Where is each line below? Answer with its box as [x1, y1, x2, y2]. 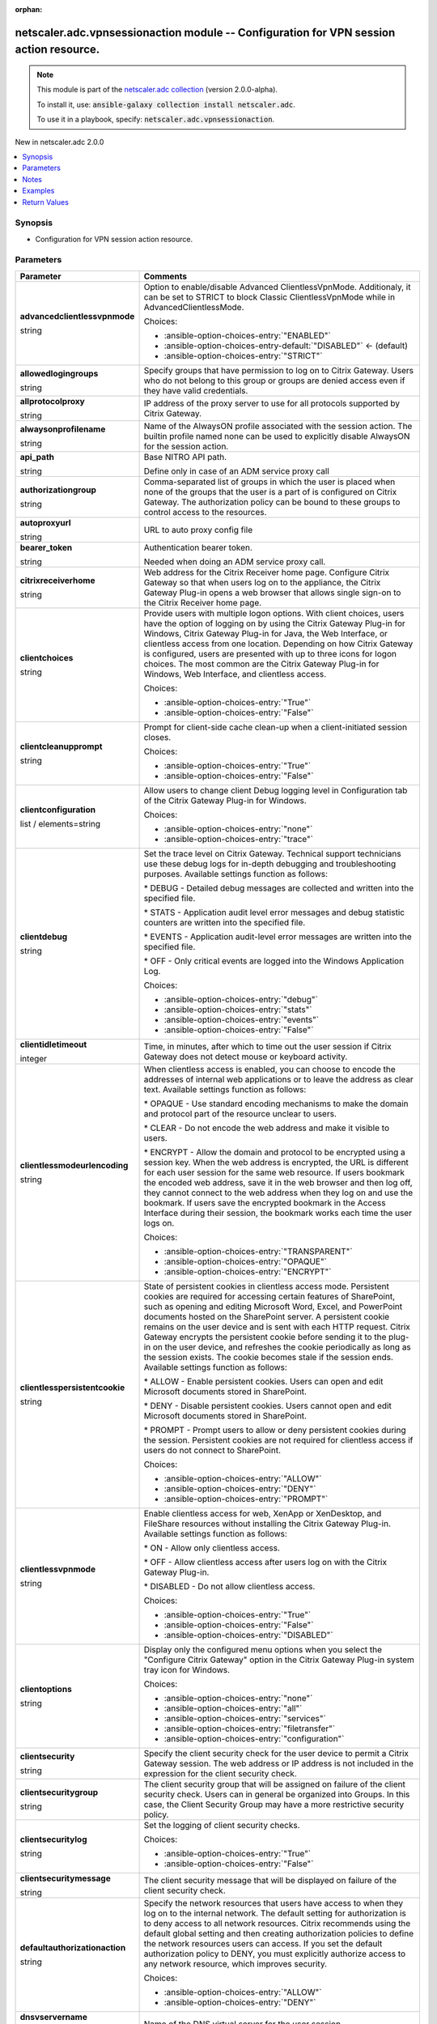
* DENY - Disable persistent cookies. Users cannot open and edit [143, 1400, 392, 1411]
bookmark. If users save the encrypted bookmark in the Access [143, 1197, 386, 1208]
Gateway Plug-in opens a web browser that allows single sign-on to [143, 587, 401, 598]
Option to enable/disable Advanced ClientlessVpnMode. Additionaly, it [143, 281, 411, 292]
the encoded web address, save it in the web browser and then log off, [143, 1176, 413, 1188]
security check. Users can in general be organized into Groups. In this [143, 1788, 410, 1800]
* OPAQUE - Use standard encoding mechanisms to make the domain [143, 1098, 409, 1109]
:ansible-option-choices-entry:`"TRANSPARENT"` [163, 1245, 353, 1256]
